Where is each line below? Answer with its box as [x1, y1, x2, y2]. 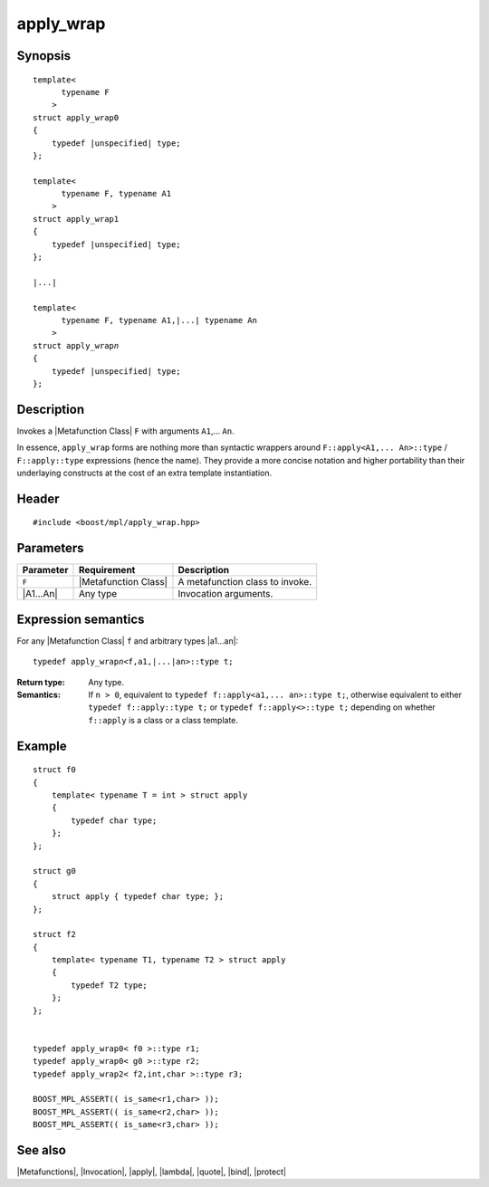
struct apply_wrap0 [33, 112, 120, 122]
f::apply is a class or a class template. [88, 714, 239, 725]
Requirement [78, 564, 136, 577]
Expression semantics [16, 611, 145, 627]
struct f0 [33, 765, 76, 775]
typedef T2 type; [71, 980, 149, 991]
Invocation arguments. [177, 588, 273, 600]
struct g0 [33, 866, 76, 876]
